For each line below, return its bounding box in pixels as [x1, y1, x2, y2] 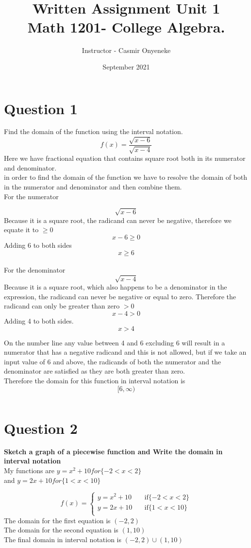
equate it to [4, 224, 39, 235]
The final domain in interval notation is [4, 534, 122, 545]
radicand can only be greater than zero [4, 301, 120, 311]
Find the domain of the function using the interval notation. [4, 126, 183, 137]
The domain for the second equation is [4, 525, 118, 535]
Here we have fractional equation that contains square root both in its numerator [4, 153, 246, 163]
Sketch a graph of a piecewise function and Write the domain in [4, 446, 223, 456]
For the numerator [4, 191, 59, 201]
